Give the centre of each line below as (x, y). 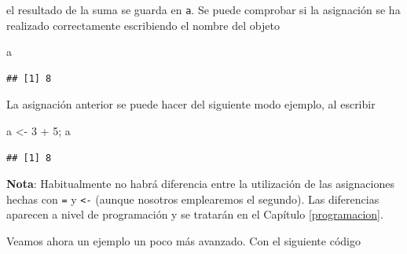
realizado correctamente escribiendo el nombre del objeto (143, 25)
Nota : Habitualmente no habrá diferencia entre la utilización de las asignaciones (200, 184)
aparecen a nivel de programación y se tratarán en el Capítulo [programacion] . (195, 214)
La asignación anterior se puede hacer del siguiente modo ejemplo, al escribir (191, 104)
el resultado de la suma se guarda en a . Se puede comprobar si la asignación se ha (203, 9)
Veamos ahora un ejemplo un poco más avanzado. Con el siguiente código (183, 241)
